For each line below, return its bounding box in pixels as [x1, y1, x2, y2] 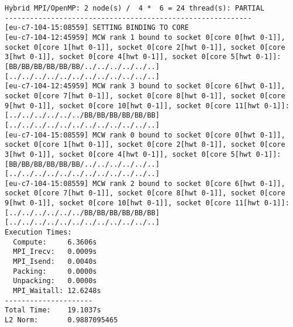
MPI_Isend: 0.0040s [13, 257, 97, 266]
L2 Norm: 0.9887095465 [5, 316, 118, 324]
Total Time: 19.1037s [5, 306, 101, 315]
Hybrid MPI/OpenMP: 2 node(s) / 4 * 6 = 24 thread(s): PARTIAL [5, 4, 264, 12]
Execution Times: [5, 228, 72, 237]
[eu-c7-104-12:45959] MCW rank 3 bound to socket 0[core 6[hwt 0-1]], [5, 82, 285, 91]
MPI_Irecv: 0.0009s [13, 247, 97, 256]
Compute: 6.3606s [13, 237, 97, 246]
